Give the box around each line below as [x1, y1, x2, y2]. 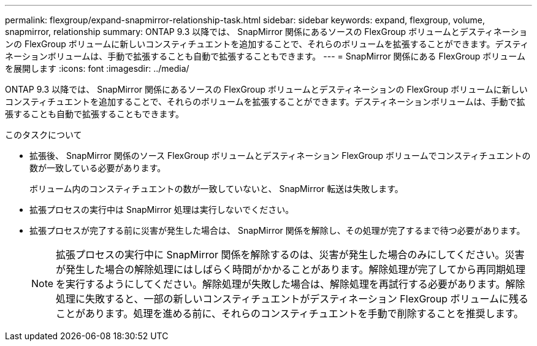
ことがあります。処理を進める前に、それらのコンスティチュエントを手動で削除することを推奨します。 [56, 307, 524, 320]
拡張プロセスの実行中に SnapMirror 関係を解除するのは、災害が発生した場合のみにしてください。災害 [56, 248, 525, 261]
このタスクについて [5, 129, 82, 140]
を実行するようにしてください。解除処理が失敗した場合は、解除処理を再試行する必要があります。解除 [56, 278, 525, 290]
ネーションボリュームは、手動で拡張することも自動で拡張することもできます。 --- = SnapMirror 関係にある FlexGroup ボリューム [5, 51, 525, 61]
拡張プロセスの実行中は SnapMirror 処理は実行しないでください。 [29, 204, 294, 215]
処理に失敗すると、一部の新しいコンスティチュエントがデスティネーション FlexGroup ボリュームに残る [56, 293, 528, 305]
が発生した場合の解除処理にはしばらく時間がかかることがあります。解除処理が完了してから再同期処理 [56, 263, 525, 275]
